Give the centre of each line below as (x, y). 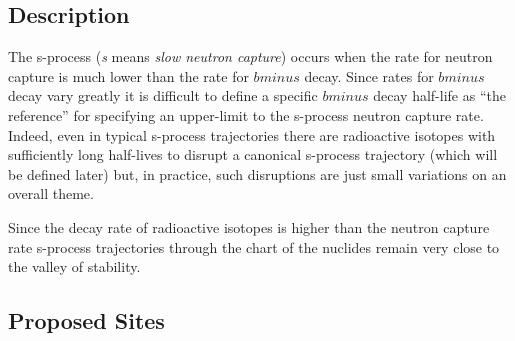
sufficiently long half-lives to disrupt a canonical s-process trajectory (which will (253, 154)
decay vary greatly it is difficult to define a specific (163, 95)
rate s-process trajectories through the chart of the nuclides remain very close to (254, 246)
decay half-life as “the (439, 95)
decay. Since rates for (369, 75)
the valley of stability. (74, 266)
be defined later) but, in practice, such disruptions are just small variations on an (257, 173)
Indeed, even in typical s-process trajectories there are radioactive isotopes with (252, 134)
